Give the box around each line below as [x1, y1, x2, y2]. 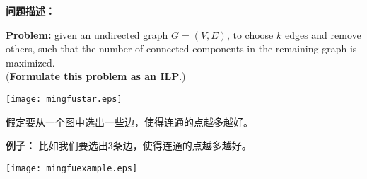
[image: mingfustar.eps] [6, 93, 122, 104]
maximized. [6, 54, 55, 69]
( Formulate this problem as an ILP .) [6, 69, 186, 83]
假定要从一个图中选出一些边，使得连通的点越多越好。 [6, 114, 253, 129]
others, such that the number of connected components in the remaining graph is [6, 41, 357, 56]
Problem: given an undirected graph [6, 27, 168, 42]
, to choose [226, 27, 274, 42]
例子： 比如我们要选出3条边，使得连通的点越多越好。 [6, 138, 252, 153]
